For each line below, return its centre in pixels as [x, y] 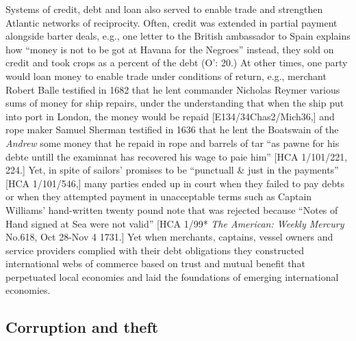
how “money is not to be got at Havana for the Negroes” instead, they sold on [170, 49]
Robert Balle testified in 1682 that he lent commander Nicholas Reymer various [173, 89]
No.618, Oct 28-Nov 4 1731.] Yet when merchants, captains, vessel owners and [169, 237]
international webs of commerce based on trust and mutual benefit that [155, 263]
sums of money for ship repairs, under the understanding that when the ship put [175, 103]
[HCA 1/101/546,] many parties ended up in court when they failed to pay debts [175, 183]
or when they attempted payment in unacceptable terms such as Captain [159, 196]
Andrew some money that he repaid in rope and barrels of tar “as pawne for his [173, 142]
